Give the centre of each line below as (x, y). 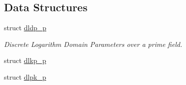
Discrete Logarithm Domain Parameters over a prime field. (93, 44)
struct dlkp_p (25, 60)
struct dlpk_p (25, 76)
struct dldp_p (25, 28)
